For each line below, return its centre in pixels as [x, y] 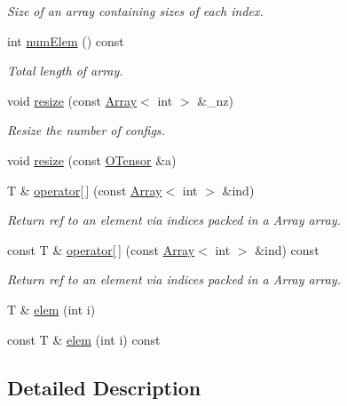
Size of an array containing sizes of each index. [135, 11]
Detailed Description [104, 387]
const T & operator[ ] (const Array [101, 249]
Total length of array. [65, 71]
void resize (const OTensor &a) [92, 159]
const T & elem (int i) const [84, 339]
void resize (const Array [72, 100]
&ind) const [287, 249]
